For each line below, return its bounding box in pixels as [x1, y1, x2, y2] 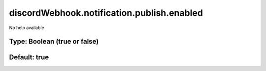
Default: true [9, 53, 49, 62]
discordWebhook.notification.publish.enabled [9, 7, 203, 18]
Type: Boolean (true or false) [9, 37, 99, 46]
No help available [9, 25, 44, 31]
